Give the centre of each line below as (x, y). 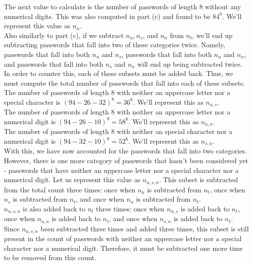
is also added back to (54, 208)
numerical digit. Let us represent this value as (72, 179)
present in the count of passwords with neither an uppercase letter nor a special (123, 238)
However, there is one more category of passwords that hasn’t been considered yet (126, 160)
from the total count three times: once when (70, 189)
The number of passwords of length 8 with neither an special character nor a (118, 131)
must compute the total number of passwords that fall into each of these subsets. (125, 83)
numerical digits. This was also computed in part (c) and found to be (107, 16)
